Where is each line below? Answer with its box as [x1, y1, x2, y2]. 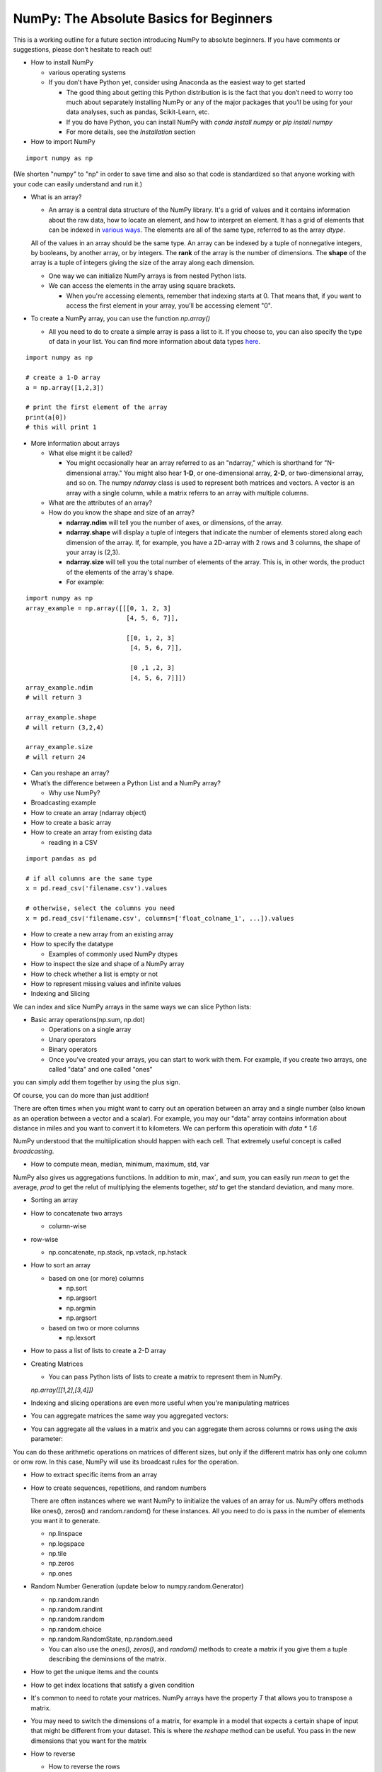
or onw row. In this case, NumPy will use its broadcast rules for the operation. [13, 1457, 239, 1466]
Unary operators [48, 1035, 97, 1043]
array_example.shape [25, 713, 97, 722]
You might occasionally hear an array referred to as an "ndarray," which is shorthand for [66, 459, 323, 467]
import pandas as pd [25, 855, 97, 863]
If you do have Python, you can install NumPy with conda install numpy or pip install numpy [66, 118, 332, 126]
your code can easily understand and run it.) [13, 179, 143, 188]
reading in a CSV [48, 838, 98, 846]
